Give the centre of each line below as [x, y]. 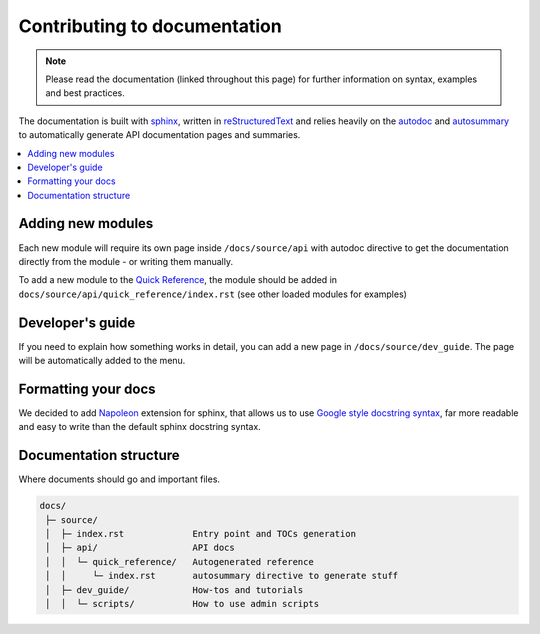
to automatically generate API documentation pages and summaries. [159, 135]
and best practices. [85, 93]
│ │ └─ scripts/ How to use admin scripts [182, 603]
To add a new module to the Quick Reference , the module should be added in [178, 280]
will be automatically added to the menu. [102, 361]
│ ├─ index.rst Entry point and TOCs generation [201, 534]
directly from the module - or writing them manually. [126, 261]
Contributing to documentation [150, 26]
